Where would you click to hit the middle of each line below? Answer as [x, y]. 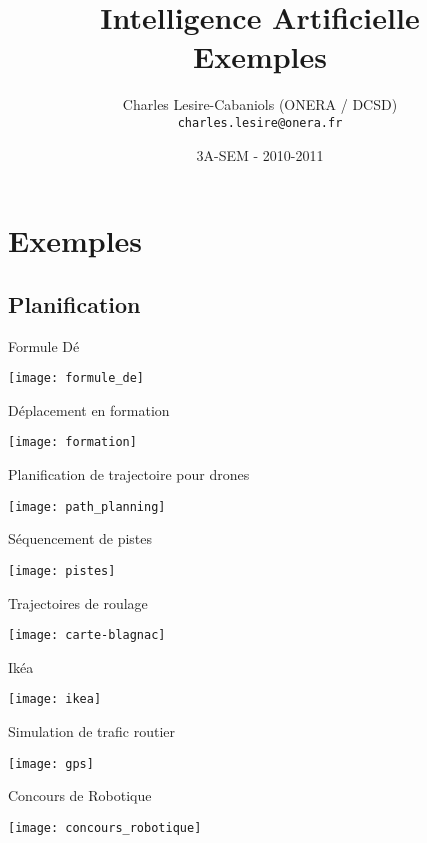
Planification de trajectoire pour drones [129, 474]
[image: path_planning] [87, 506]
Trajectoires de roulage [78, 602]
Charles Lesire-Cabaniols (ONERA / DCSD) [260, 104]
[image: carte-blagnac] [87, 635]
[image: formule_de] [76, 378]
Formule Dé [44, 345]
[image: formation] [72, 442]
